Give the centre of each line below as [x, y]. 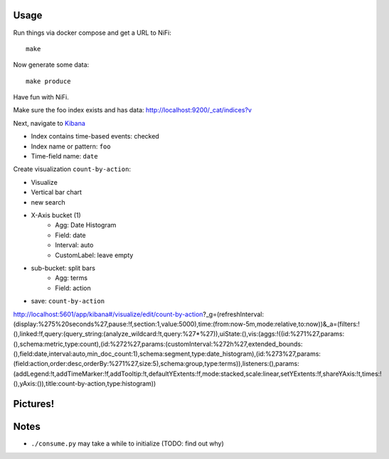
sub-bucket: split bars [63, 268]
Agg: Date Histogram [86, 225]
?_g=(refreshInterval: [234, 314]
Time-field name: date [65, 156]
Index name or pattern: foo [71, 146]
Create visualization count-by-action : [72, 169]
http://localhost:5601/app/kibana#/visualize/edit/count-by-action [108, 314]
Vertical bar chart [56, 193]
